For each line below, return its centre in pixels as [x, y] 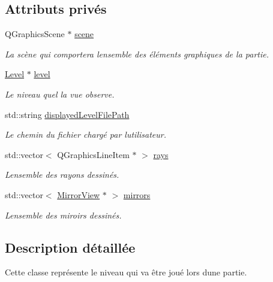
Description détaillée [70, 247]
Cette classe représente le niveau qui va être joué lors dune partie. [126, 272]
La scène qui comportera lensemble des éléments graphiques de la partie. [137, 54]
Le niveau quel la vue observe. [60, 94]
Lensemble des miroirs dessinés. [63, 215]
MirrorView [79, 194]
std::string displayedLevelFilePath [67, 114]
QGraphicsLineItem [93, 154]
